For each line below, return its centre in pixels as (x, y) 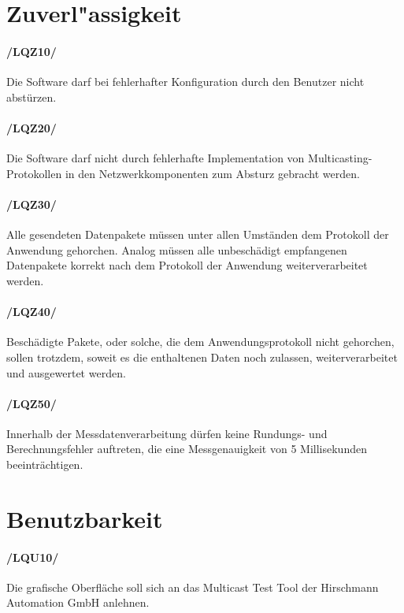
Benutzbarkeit (85, 518)
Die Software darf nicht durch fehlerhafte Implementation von (156, 158)
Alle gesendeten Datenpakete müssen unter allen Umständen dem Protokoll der (198, 234)
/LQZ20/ (32, 127)
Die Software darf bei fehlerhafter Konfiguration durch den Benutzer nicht (185, 82)
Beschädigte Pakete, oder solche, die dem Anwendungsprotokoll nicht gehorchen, (200, 342)
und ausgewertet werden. (66, 372)
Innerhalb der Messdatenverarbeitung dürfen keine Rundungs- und (167, 433)
